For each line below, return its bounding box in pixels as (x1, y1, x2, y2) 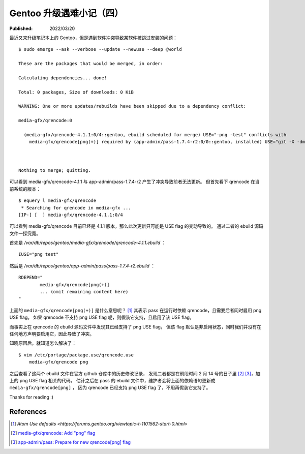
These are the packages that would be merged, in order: (18, 61, 164, 67)
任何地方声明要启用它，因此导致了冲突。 (9, 331, 94, 337)
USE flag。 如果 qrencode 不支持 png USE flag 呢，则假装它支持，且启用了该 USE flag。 (9, 314, 194, 320)
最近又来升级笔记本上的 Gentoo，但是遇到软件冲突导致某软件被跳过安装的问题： (9, 35, 178, 41)
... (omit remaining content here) (40, 289, 129, 295)
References (9, 407, 47, 416)
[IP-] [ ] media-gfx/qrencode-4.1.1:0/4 (18, 211, 123, 218)
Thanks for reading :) (9, 394, 53, 400)
